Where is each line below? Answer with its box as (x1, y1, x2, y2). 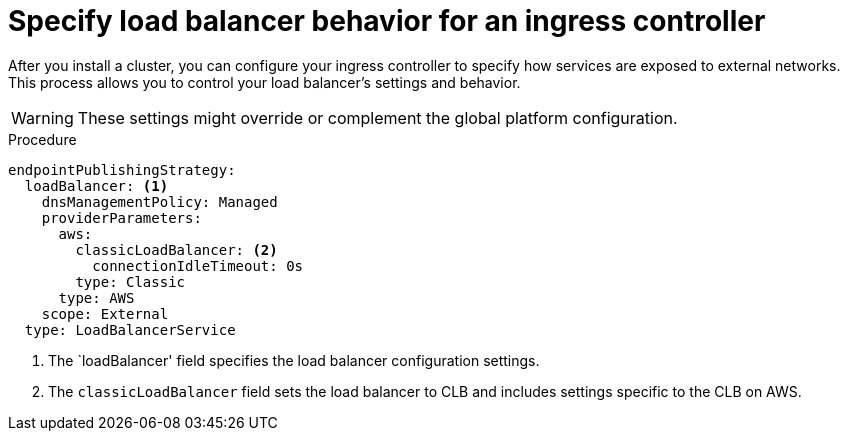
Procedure (8, 130, 77, 148)
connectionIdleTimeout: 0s (92, 257, 304, 274)
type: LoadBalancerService (24, 321, 236, 338)
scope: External (41, 305, 169, 322)
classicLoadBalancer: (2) (75, 241, 278, 258)
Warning (11, 107, 74, 128)
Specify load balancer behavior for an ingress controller (8, 4, 766, 38)
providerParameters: (41, 209, 202, 226)
